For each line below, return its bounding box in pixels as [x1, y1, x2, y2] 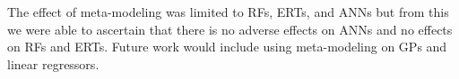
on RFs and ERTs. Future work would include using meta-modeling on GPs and [7, 37, 447, 56]
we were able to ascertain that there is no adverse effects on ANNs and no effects [7, 20, 453, 38]
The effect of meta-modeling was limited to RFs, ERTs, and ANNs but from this [7, 3, 449, 20]
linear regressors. [7, 54, 100, 73]
